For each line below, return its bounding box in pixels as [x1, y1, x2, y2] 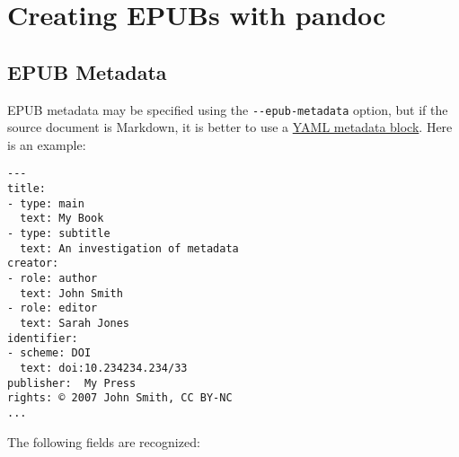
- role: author [7, 272, 98, 286]
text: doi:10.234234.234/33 [20, 361, 188, 374]
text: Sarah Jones [20, 316, 130, 330]
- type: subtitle [7, 227, 110, 241]
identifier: [7, 331, 78, 345]
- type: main [7, 197, 84, 210]
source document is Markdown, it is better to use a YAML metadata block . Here [7, 118, 453, 136]
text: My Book [20, 212, 104, 225]
